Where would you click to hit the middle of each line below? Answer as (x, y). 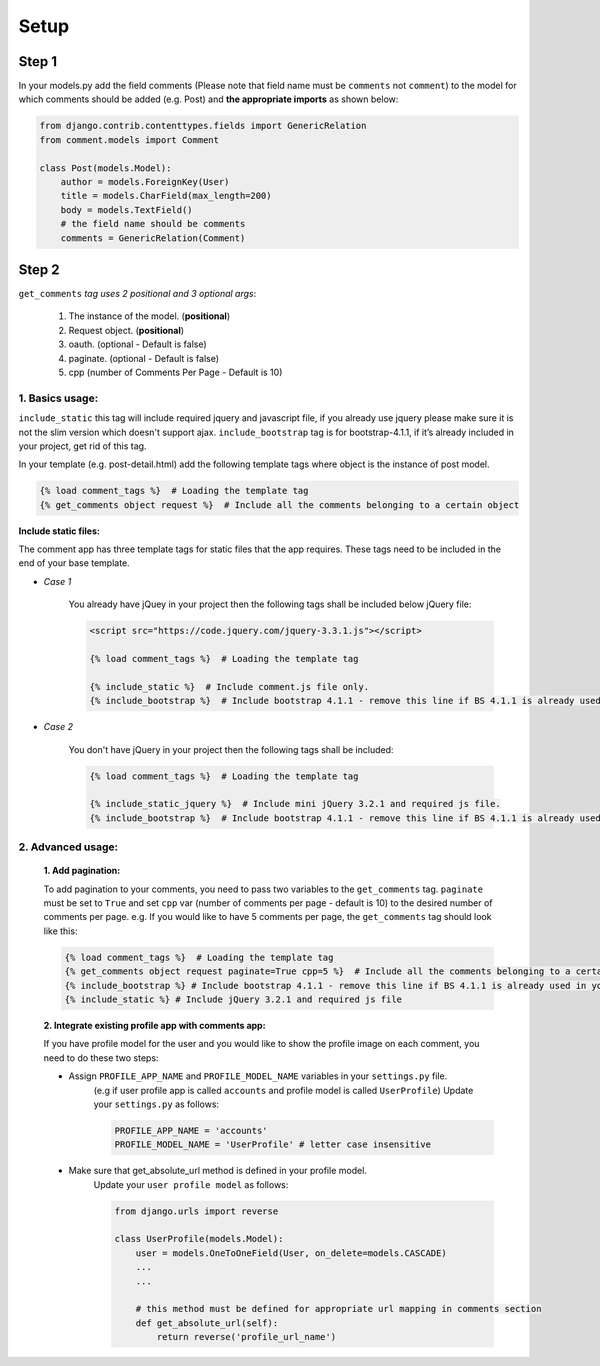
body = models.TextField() (127, 209)
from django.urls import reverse (196, 1211)
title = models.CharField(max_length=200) (166, 196)
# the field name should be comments (153, 224)
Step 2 (39, 269)
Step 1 (38, 61)
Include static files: (59, 531)
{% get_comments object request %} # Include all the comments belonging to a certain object (279, 504)
